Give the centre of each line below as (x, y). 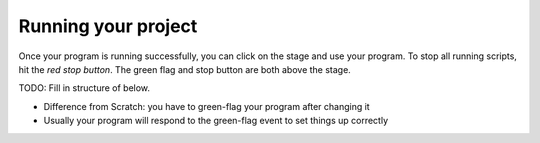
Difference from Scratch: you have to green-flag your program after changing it (206, 106)
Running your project (108, 26)
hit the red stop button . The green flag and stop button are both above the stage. (185, 69)
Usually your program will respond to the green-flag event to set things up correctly (216, 121)
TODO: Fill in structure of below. (84, 88)
